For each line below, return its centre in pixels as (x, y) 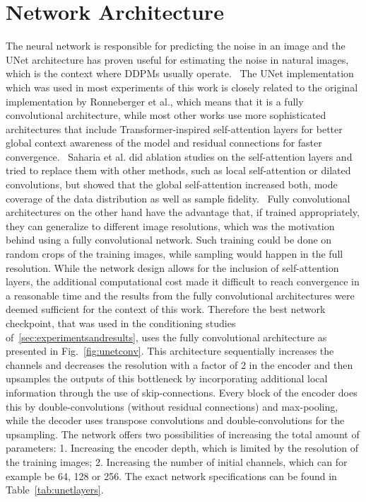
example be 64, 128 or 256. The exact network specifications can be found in (171, 475)
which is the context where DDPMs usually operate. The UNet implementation (180, 73)
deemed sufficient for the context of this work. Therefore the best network (166, 309)
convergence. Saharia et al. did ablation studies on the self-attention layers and (179, 156)
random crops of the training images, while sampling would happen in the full (175, 254)
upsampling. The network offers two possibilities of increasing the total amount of (183, 434)
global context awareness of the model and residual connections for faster (164, 143)
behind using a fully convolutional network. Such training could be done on (169, 240)
